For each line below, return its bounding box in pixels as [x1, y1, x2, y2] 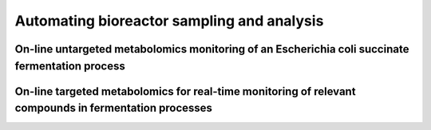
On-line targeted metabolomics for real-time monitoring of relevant [14, 85, 356, 98]
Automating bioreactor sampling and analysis [14, 12, 324, 30]
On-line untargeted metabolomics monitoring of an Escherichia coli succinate [14, 42, 409, 56]
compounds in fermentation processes [14, 101, 213, 115]
